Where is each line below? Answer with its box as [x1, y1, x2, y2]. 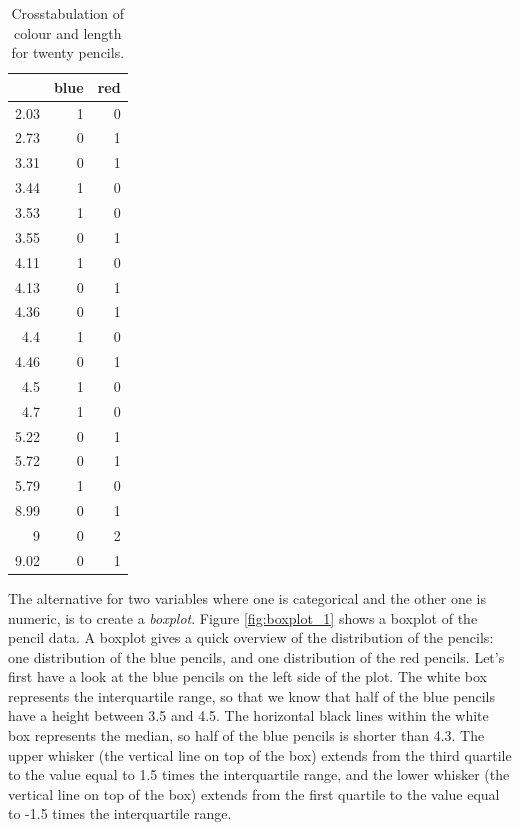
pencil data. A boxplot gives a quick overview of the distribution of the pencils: [8, 627, 494, 648]
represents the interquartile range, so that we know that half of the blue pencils [8, 685, 496, 706]
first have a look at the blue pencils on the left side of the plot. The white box [8, 666, 487, 687]
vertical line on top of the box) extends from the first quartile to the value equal [8, 783, 500, 804]
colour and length [14, 22, 122, 43]
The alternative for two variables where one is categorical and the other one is [8, 587, 486, 608]
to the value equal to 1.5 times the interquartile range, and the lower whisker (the [8, 764, 510, 785]
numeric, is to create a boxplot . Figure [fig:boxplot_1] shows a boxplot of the [8, 607, 478, 628]
